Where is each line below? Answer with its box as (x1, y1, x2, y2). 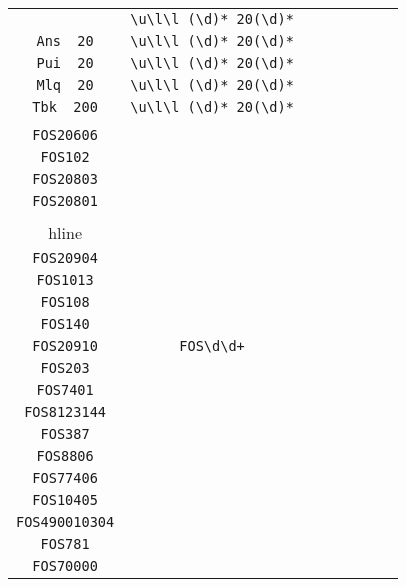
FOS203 (40, 360, 90, 376)
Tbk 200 (32, 99, 98, 115)
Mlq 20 (36, 77, 94, 93)
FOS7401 (36, 382, 94, 398)
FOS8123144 (24, 404, 107, 420)
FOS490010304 (16, 514, 115, 530)
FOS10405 (32, 492, 98, 508)
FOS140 (40, 316, 90, 332)
